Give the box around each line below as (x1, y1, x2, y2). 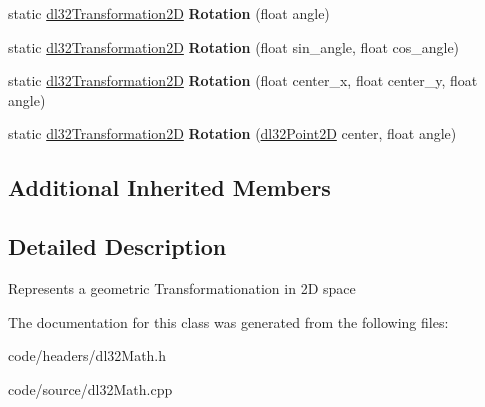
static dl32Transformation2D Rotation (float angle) (8, 3, 330, 23)
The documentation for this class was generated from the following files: (8, 311, 449, 332)
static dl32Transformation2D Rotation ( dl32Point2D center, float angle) (8, 123, 457, 144)
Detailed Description (8, 231, 227, 262)
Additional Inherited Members (8, 172, 331, 203)
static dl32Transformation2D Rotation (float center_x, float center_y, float (8, 70, 478, 91)
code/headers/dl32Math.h (8, 345, 167, 366)
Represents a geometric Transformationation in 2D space (8, 277, 356, 298)
